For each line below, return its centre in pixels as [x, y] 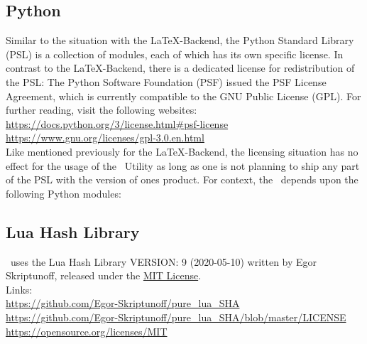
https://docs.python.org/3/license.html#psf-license [117, 123]
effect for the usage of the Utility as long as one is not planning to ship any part [183, 165]
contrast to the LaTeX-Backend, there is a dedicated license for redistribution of [180, 68]
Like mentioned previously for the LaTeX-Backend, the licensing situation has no [182, 151]
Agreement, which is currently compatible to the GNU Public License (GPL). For [183, 96]
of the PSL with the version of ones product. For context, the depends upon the [182, 179]
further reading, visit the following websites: [102, 110]
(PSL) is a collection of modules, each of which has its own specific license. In [175, 54]
